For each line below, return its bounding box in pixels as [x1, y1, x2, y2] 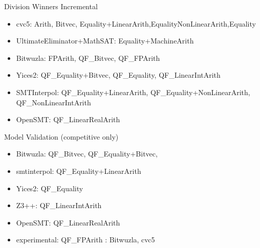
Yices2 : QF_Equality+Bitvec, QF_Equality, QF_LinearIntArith [16, 70, 221, 80]
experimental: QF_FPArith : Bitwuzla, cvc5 [16, 234, 155, 245]
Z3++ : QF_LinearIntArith [16, 200, 102, 211]
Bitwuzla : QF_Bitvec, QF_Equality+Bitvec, [16, 148, 158, 159]
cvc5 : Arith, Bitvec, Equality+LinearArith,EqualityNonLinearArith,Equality [16, 18, 256, 29]
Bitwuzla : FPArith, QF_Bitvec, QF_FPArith [16, 52, 160, 63]
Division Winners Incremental [4, 1, 98, 11]
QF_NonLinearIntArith [16, 97, 91, 107]
